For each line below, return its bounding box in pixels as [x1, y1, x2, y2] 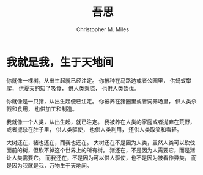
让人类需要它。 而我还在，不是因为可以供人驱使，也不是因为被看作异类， [6, 154, 190, 162]
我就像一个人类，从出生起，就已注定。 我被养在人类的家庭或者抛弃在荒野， [6, 118, 196, 125]
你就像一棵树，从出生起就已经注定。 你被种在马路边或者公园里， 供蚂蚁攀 [6, 76, 191, 84]
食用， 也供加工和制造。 [17, 105, 78, 113]
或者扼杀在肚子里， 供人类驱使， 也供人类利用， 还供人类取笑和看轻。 [6, 125, 182, 133]
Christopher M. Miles [76, 25, 130, 33]
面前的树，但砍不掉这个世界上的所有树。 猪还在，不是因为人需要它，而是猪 [6, 146, 196, 154]
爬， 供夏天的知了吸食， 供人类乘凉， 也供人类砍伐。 [6, 84, 139, 92]
